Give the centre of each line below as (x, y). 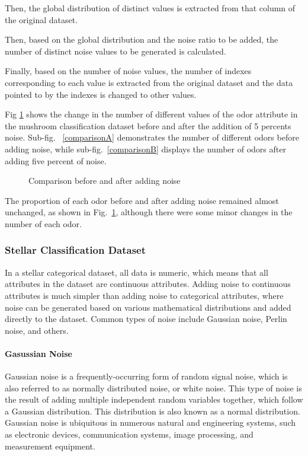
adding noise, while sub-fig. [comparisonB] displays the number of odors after (145, 149)
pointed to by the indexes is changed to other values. (101, 94)
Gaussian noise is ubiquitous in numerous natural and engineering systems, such (150, 422)
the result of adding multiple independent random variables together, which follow (154, 399)
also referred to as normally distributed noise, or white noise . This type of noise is (153, 388)
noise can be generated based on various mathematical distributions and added (148, 307)
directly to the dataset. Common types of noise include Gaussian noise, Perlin (146, 319)
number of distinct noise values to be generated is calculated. (115, 51)
